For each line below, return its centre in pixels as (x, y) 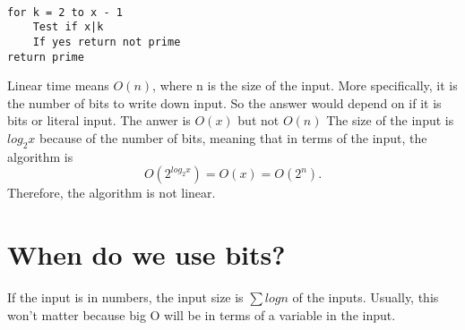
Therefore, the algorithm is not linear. (112, 193)
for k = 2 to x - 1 (65, 12)
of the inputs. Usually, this (366, 297)
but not (258, 120)
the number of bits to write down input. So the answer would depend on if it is (224, 102)
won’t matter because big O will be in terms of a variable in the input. (202, 314)
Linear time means (58, 85)
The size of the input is (390, 120)
